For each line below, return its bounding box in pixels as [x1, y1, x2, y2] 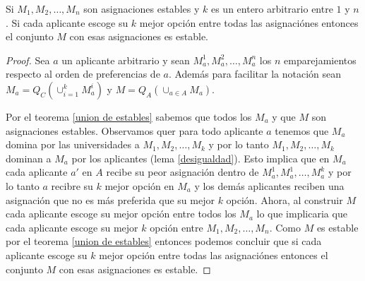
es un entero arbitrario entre [210, 1, 333, 16]
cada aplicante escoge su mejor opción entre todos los [6, 206, 237, 221]
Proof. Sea [6, 52, 50, 67]
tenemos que [275, 123, 329, 138]
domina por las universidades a [6, 137, 140, 152]
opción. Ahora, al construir [226, 192, 343, 207]
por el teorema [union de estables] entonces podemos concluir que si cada [6, 234, 322, 249]
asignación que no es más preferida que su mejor [6, 192, 215, 207]
